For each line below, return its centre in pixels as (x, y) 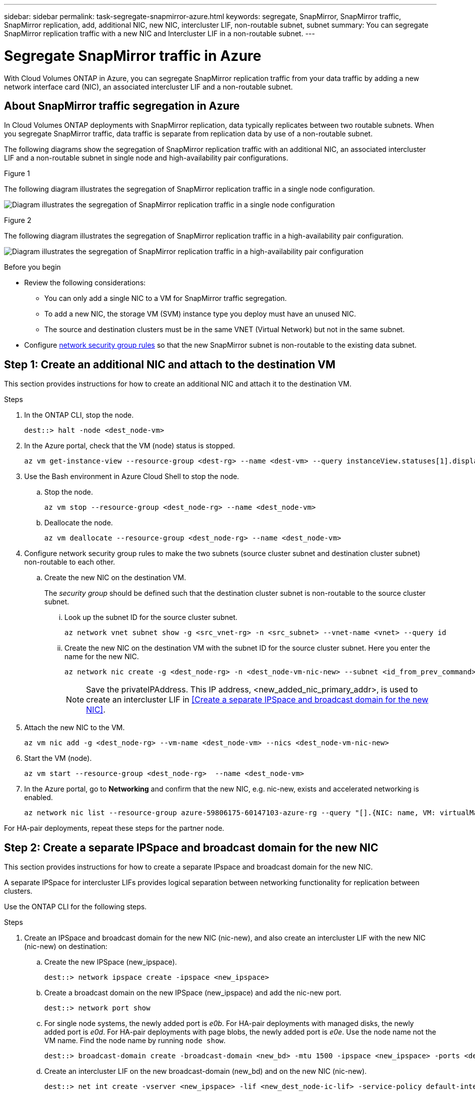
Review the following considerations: (85, 283)
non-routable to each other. (70, 562)
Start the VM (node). (58, 758)
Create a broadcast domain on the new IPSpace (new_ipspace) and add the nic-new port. (193, 993)
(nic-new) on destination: (66, 947)
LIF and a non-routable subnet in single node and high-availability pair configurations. (146, 158)
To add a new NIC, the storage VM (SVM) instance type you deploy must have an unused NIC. (200, 314)
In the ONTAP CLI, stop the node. (79, 415)
